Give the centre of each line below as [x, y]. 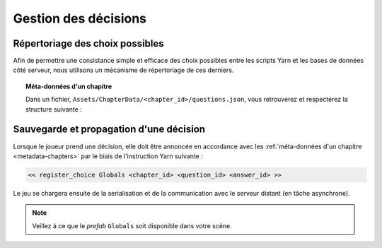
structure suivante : [54, 109]
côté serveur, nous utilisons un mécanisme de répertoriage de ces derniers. [123, 70]
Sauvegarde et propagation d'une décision [109, 130]
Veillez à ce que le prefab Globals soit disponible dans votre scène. [132, 225]
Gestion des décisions [80, 18]
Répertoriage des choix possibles [88, 43]
